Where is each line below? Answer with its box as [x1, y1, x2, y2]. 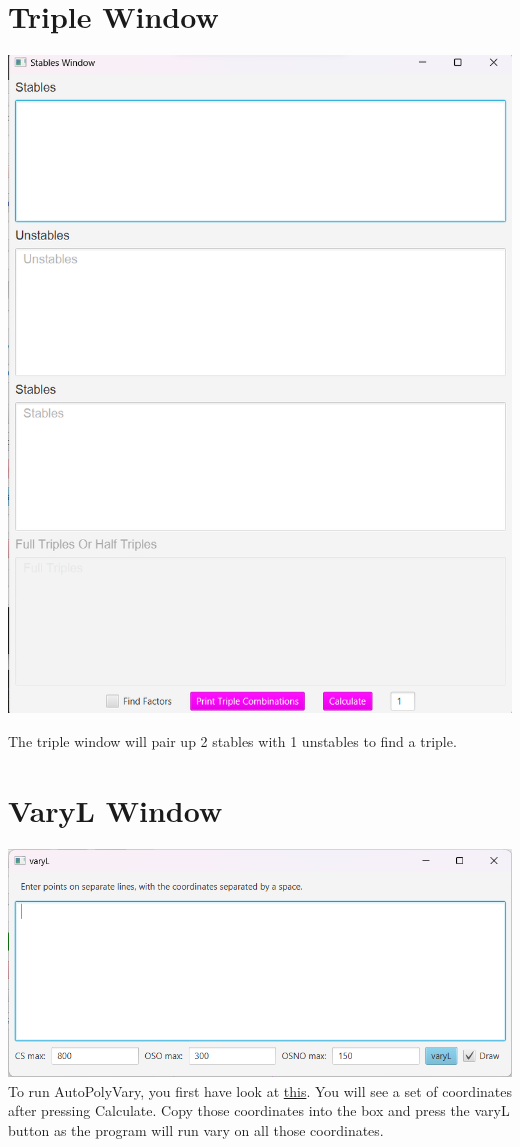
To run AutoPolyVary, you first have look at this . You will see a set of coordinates [8, 1080, 512, 1101]
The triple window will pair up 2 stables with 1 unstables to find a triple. [8, 731, 457, 751]
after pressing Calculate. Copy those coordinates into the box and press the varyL [8, 1100, 510, 1121]
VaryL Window [8, 789, 223, 830]
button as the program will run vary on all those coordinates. [8, 1119, 384, 1140]
